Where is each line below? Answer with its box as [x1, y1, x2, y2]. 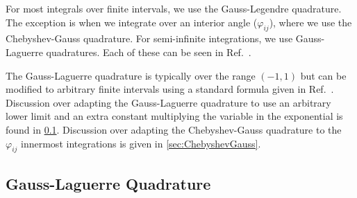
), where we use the [269, 15, 352, 29]
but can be [300, 68, 347, 82]
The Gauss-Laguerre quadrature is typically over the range [6, 68, 256, 82]
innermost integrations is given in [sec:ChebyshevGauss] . [21, 136, 261, 150]
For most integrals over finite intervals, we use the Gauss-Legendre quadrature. [6, 1, 342, 15]
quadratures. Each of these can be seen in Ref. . [46, 44, 251, 59]
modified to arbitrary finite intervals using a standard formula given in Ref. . [6, 82, 334, 96]
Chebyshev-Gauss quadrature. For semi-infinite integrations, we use [6, 31, 293, 46]
